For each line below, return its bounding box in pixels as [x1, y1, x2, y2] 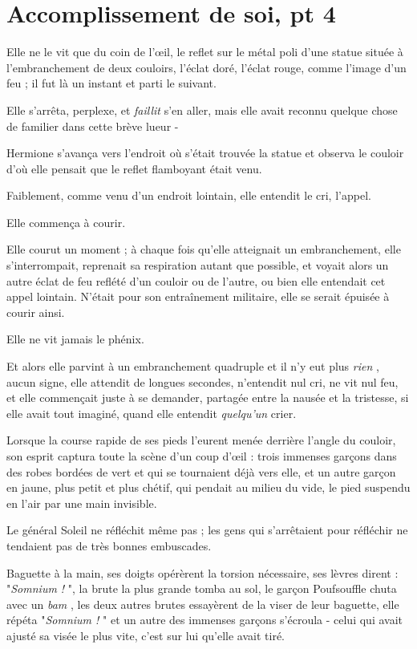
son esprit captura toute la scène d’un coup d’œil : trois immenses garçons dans [6, 448, 397, 464]
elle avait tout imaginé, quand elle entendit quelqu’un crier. [6, 404, 297, 421]
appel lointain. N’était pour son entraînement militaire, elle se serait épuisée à [6, 288, 390, 305]
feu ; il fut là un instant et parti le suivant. [6, 75, 217, 91]
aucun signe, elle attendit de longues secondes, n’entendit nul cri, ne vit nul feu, [6, 373, 399, 390]
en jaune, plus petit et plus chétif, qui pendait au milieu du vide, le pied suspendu [6, 479, 411, 496]
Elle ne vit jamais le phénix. [6, 331, 144, 347]
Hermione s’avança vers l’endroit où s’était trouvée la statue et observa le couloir [6, 144, 404, 161]
